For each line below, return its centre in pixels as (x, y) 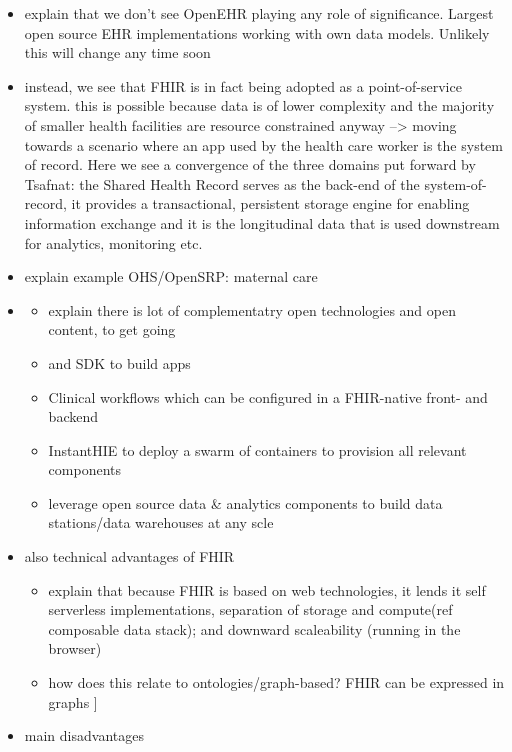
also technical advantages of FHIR (129, 556)
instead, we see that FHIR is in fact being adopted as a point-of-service (243, 85)
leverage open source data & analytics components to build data (245, 502)
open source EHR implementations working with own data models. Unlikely (257, 32)
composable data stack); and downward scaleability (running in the (254, 628)
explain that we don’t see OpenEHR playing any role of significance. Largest (259, 13)
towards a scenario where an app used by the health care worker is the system (263, 144)
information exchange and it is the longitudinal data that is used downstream (262, 222)
